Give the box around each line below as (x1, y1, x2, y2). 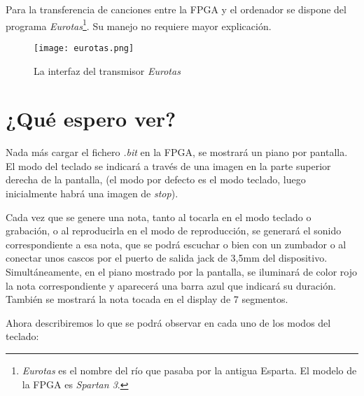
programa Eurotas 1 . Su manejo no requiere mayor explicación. (6, 16, 272, 33)
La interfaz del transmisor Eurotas (34, 63, 181, 78)
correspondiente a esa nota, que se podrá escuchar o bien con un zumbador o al (6, 236, 346, 251)
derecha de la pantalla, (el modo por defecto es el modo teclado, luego (6, 172, 306, 187)
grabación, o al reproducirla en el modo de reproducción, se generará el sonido (6, 223, 342, 238)
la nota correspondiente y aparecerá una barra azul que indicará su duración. (6, 278, 336, 292)
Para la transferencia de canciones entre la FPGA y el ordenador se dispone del (6, 2, 346, 16)
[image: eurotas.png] (34, 43, 134, 53)
